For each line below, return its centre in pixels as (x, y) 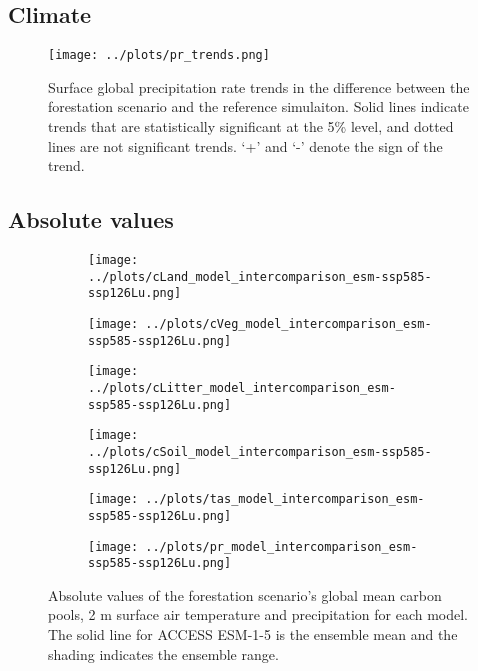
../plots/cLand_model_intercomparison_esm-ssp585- (260, 276)
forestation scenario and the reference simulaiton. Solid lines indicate (258, 106)
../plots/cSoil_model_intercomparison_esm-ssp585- (260, 451)
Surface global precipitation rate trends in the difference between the (259, 86)
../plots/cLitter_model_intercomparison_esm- (242, 387)
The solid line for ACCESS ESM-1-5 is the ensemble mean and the (253, 634)
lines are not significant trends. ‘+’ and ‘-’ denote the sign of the (245, 145)
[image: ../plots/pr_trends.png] (159, 55)
